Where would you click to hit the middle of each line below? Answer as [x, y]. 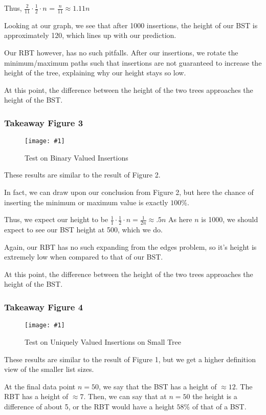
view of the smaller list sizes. [49, 369]
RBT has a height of [36, 396]
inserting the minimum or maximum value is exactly [86, 202]
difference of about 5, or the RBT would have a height [89, 406]
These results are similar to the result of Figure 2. [82, 175]
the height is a [215, 396]
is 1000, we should [230, 219]
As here [180, 219]
